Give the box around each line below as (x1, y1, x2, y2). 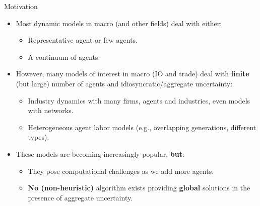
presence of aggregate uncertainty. (28, 192, 133, 202)
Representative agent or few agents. (28, 35, 138, 45)
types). (28, 132, 49, 142)
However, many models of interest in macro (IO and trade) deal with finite (16, 68, 249, 79)
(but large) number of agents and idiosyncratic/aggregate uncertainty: (16, 78, 233, 88)
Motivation (4, 1, 38, 11)
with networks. (28, 105, 74, 116)
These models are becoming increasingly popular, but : (16, 148, 184, 159)
